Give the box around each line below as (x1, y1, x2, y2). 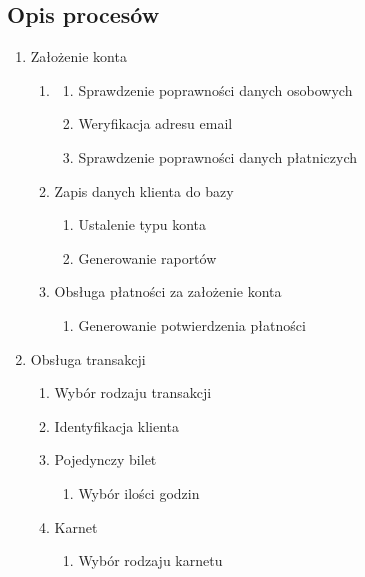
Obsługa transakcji (30, 348, 146, 369)
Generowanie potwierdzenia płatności (78, 314, 306, 335)
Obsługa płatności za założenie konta (54, 281, 282, 302)
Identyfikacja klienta (54, 415, 180, 436)
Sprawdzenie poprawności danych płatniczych (78, 146, 358, 167)
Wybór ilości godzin (78, 482, 200, 503)
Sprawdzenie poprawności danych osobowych (78, 79, 353, 100)
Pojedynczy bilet (54, 449, 157, 470)
